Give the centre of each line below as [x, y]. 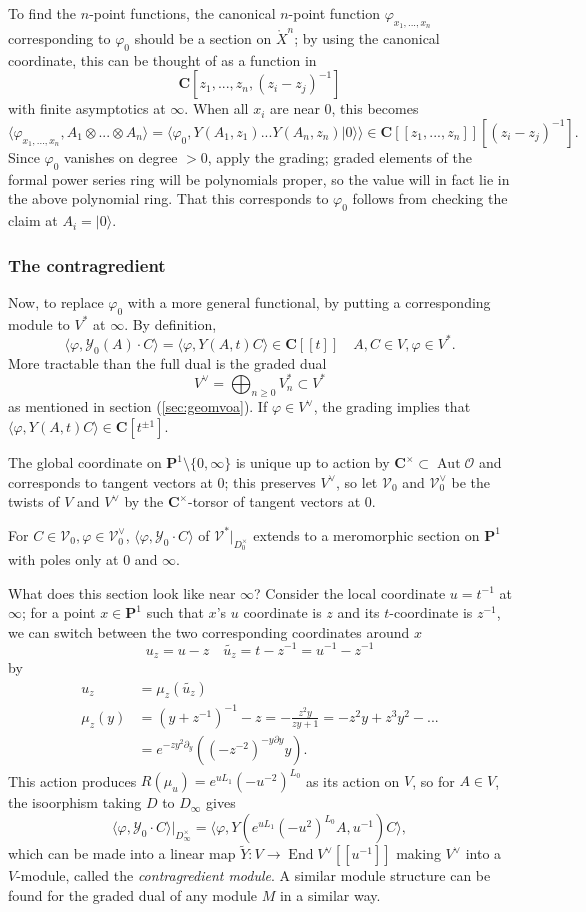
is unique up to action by [312, 462]
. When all [216, 108]
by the [144, 501]
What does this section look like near [122, 592]
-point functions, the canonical [182, 13]
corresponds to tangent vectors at [110, 481]
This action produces [72, 780]
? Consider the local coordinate [350, 592]
